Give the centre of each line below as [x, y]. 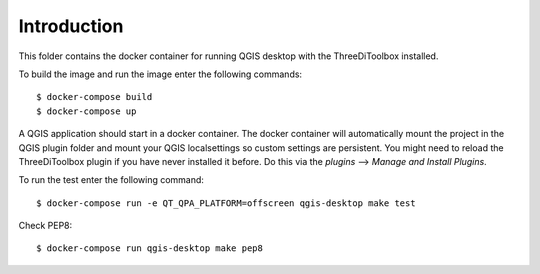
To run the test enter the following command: [111, 180]
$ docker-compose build [94, 97]
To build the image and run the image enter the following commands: [160, 74]
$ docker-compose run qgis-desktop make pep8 [150, 248]
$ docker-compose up [86, 111]
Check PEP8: [45, 226]
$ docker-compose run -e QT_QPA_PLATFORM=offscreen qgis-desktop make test [226, 203]
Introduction [71, 26]
